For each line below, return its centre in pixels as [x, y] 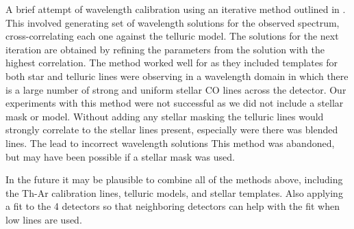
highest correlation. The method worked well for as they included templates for [172, 63]
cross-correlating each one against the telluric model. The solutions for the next [172, 36]
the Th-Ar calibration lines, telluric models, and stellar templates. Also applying [174, 192]
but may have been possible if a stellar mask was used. [120, 156]
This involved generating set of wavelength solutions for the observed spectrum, [173, 22]
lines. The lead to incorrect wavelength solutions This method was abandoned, [170, 143]
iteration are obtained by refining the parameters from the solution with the [165, 49]
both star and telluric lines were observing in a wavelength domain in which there [177, 76]
